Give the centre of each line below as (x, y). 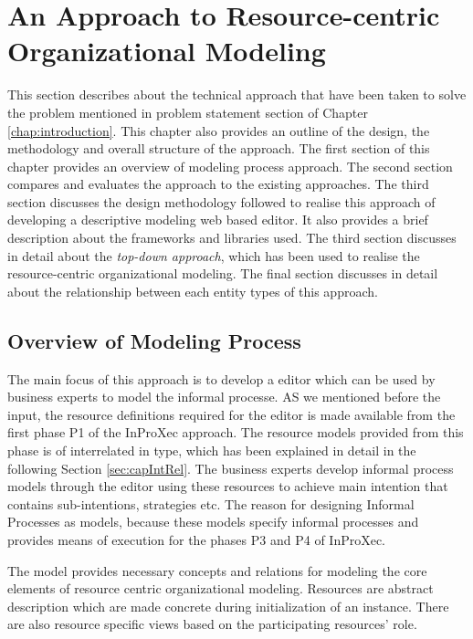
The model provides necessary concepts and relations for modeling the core (217, 570)
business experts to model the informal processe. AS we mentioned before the (224, 397)
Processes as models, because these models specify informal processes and (213, 522)
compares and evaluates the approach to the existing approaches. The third (218, 184)
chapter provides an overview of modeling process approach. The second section (230, 166)
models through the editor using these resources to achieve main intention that (228, 486)
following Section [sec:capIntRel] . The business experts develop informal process (231, 468)
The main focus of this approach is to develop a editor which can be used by (221, 378)
